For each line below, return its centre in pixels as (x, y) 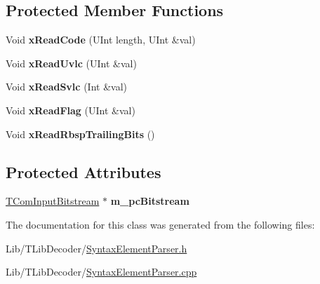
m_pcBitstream (150, 201)
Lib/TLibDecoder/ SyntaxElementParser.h (96, 248)
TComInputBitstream (53, 201)
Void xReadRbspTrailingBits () (80, 134)
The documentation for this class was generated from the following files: (160, 224)
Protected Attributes (84, 171)
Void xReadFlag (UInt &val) (71, 110)
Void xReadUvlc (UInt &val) (71, 63)
